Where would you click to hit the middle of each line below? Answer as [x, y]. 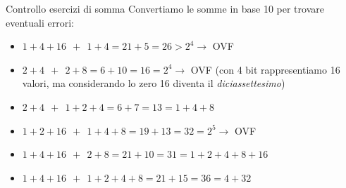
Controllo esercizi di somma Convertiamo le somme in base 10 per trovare [165, 8]
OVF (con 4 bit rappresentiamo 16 [265, 69]
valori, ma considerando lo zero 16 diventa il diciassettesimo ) [154, 83]
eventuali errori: [40, 22]
